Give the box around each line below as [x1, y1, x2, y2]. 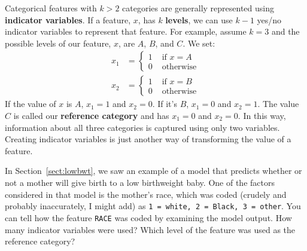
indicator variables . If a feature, [5, 13, 131, 26]
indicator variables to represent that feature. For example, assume [5, 25, 247, 38]
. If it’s [152, 97, 177, 110]
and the [271, 25, 300, 38]
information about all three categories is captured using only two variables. [5, 121, 280, 133]
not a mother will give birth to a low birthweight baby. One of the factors [5, 176, 275, 188]
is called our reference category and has [13, 109, 169, 122]
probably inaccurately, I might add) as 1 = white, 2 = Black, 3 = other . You [5, 200, 301, 212]
